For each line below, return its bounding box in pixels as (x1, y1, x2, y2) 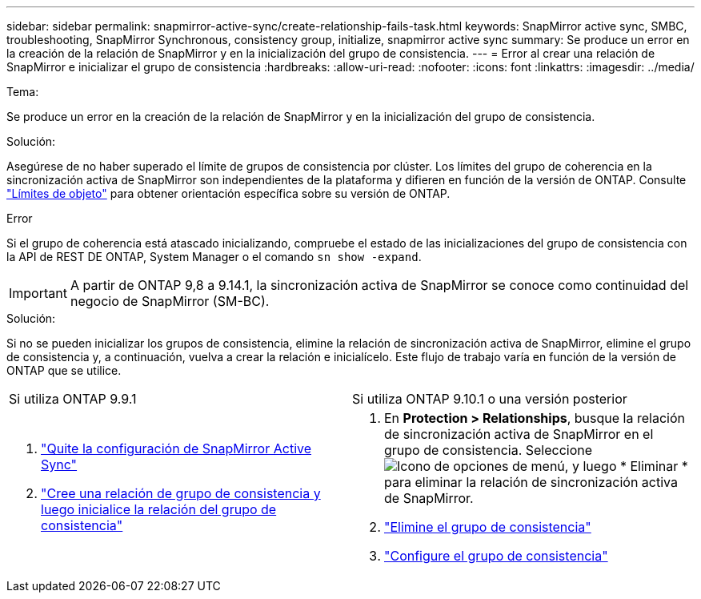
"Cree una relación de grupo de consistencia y (41, 485, 321, 501)
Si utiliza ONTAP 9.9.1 (9, 391, 137, 407)
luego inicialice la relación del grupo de (41, 501, 277, 517)
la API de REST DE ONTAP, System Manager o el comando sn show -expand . (6, 250, 422, 263)
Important (9, 285, 67, 301)
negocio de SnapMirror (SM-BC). (70, 293, 270, 309)
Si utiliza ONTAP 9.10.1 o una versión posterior (352, 391, 627, 407)
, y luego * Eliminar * (564, 458, 688, 474)
